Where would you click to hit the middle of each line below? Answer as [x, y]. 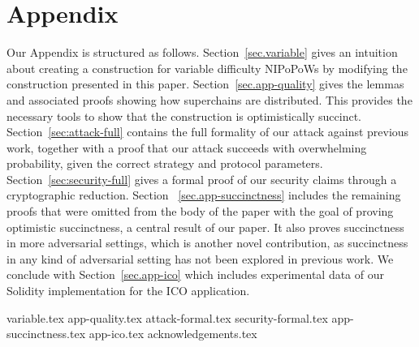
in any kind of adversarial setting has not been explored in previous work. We [200, 258]
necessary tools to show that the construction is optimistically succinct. [184, 116]
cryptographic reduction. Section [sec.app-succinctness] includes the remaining [204, 195]
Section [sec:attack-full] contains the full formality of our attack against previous [208, 132]
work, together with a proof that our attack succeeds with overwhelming [187, 147]
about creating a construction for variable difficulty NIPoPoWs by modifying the [207, 68]
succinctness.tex [46, 334]
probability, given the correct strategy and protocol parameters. [165, 163]
